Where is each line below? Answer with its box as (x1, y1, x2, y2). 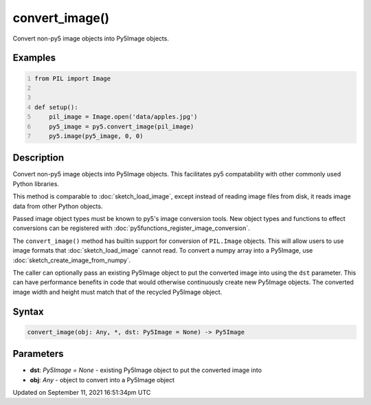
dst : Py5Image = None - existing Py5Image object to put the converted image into (30, 366, 262, 374)
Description (12, 152, 65, 164)
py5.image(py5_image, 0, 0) (49, 132, 144, 140)
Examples (12, 52, 56, 64)
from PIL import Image (34, 74, 111, 82)
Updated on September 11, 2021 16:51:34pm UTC (12, 388, 151, 396)
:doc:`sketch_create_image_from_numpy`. (12, 256, 131, 264)
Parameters (12, 348, 64, 360)
